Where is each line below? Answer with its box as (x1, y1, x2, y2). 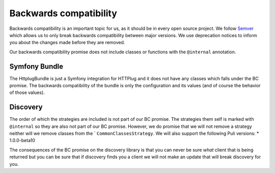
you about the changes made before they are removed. (9, 40, 125, 46)
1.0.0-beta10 (9, 137, 36, 144)
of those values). (9, 89, 45, 96)
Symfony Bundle (9, 62, 64, 71)
